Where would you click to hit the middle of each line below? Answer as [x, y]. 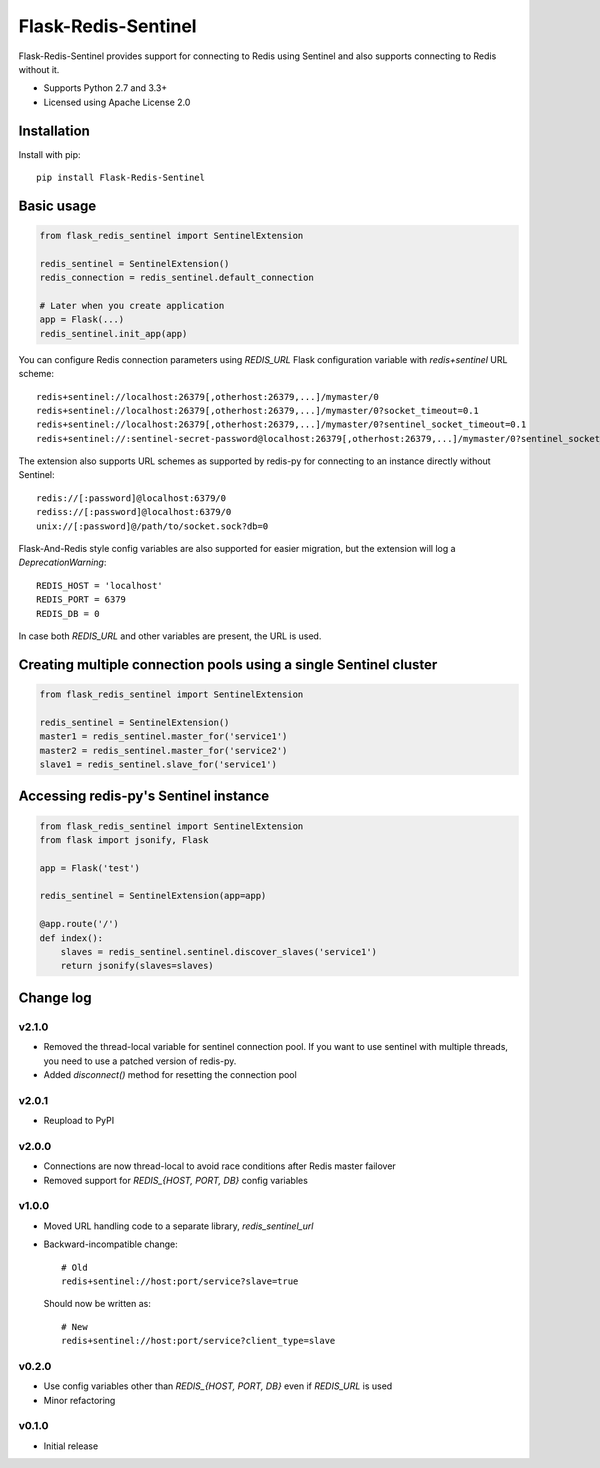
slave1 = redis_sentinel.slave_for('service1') [158, 764]
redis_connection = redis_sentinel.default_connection [176, 278]
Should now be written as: [97, 1304]
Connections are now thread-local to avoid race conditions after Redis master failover [220, 1166]
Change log [55, 997]
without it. [39, 69]
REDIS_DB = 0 [68, 613]
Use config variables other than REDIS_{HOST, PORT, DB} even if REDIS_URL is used [218, 1386]
